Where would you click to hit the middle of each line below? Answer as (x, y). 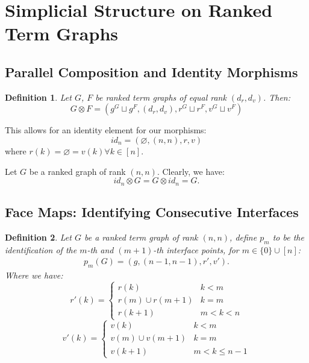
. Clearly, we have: (191, 171)
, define (243, 237)
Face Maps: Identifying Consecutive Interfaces (152, 211)
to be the (288, 237)
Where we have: (34, 275)
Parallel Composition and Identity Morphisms (151, 71)
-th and (100, 249)
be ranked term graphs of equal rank (161, 97)
